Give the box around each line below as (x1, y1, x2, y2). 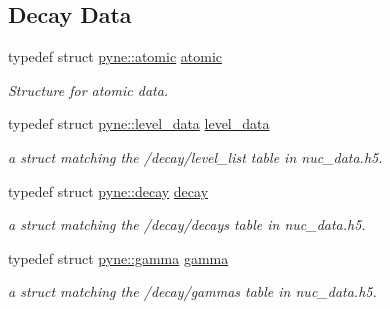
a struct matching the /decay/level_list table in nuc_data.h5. (8, 146, 383, 167)
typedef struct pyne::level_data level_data (8, 113, 270, 134)
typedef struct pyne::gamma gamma (8, 247, 229, 268)
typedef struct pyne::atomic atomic (8, 46, 223, 67)
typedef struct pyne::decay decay (8, 180, 209, 201)
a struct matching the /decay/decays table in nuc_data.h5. (8, 214, 366, 235)
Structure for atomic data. (8, 79, 169, 100)
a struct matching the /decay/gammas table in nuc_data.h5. (8, 281, 377, 302)
